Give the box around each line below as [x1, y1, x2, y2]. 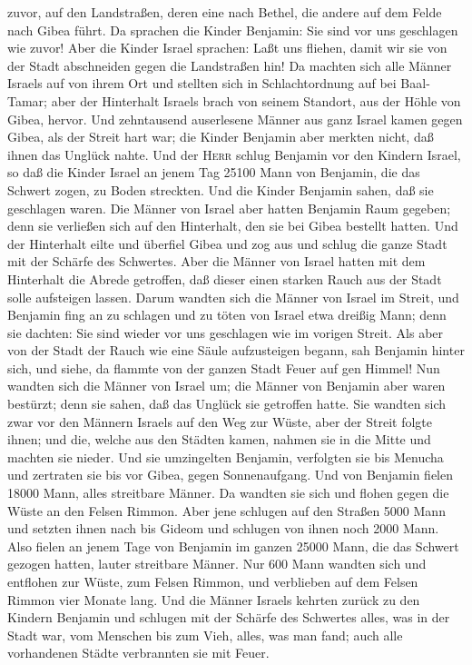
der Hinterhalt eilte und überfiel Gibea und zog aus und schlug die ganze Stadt [7, 233, 447, 253]
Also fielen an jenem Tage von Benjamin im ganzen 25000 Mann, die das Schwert [7, 536, 459, 555]
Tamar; [7, 91, 47, 110]
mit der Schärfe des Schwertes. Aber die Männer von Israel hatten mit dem [7, 252, 426, 271]
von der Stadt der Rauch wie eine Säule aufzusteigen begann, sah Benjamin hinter [7, 341, 465, 360]
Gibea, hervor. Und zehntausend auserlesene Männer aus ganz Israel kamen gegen [7, 109, 463, 128]
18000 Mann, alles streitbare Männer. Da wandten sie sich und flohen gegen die [7, 483, 449, 502]
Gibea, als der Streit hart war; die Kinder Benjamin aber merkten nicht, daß [7, 127, 434, 146]
